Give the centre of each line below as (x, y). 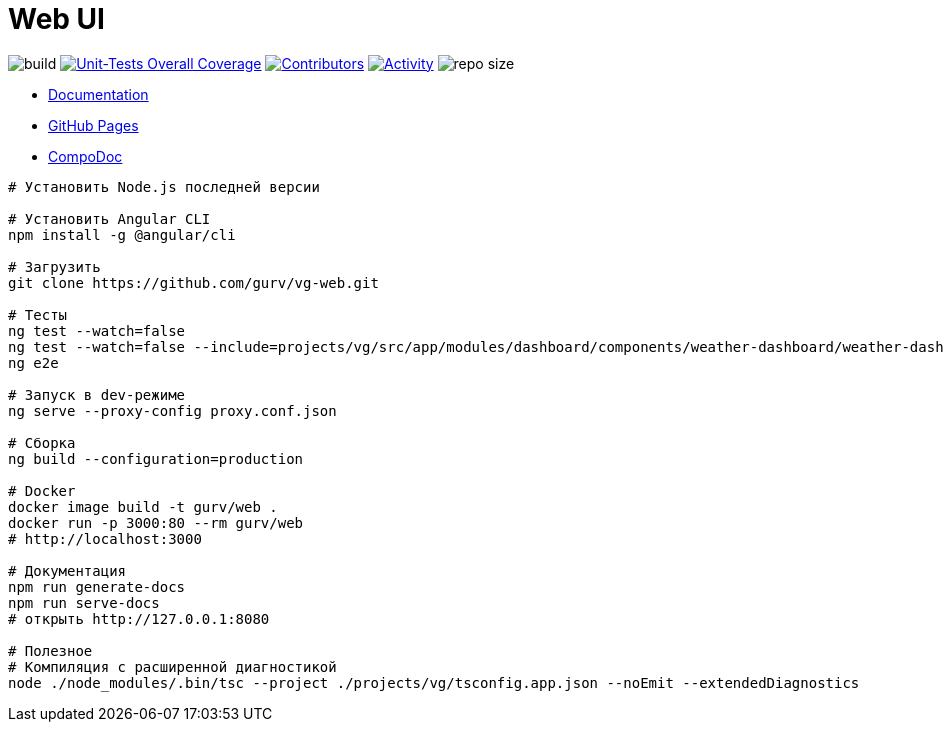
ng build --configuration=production (156, 458)
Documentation (98, 94)
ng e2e (33, 362)
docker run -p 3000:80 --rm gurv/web (156, 522)
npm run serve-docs (84, 602)
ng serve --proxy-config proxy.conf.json (172, 410)
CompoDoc (85, 156)
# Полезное (50, 650)
